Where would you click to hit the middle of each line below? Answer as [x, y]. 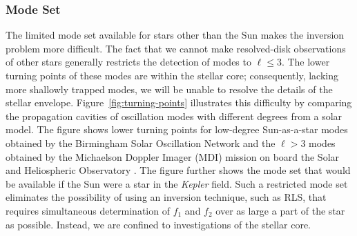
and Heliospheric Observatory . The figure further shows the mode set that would [178, 170]
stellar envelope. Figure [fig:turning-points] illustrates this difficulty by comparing [179, 102]
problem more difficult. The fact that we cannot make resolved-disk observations [176, 48]
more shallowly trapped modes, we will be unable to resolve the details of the [169, 89]
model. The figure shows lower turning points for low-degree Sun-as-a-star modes [177, 129]
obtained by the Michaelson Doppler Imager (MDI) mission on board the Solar [173, 156]
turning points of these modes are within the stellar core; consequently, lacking [172, 75]
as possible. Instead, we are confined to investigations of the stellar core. [158, 224]
